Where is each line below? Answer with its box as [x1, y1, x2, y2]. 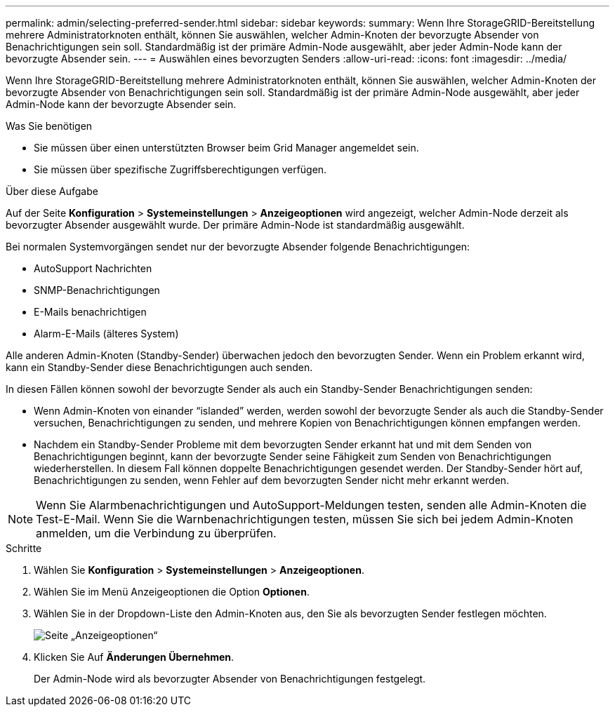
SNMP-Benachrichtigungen [34, 284, 160, 296]
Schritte [6, 542, 42, 554]
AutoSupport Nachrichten [34, 262, 152, 274]
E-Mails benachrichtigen [34, 306, 147, 318]
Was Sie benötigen [6, 120, 93, 132]
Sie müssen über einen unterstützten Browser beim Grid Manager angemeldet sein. [34, 142, 419, 154]
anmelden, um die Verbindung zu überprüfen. [36, 526, 277, 540]
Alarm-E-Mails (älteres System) [34, 328, 179, 340]
